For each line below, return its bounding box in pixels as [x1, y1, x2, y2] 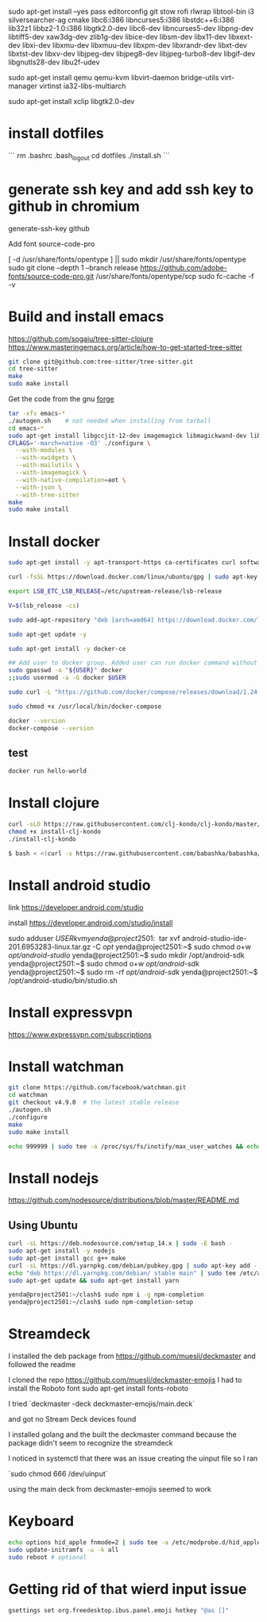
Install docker [8, 532, 101, 551]
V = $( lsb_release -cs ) [8, 602, 80, 610]
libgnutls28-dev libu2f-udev [8, 57, 100, 67]
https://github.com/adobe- [140, 262, 228, 273]
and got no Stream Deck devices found [8, 1415, 137, 1424]
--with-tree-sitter [15, 490, 80, 499]
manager [8, 81, 38, 91]
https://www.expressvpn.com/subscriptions [8, 1029, 153, 1039]
